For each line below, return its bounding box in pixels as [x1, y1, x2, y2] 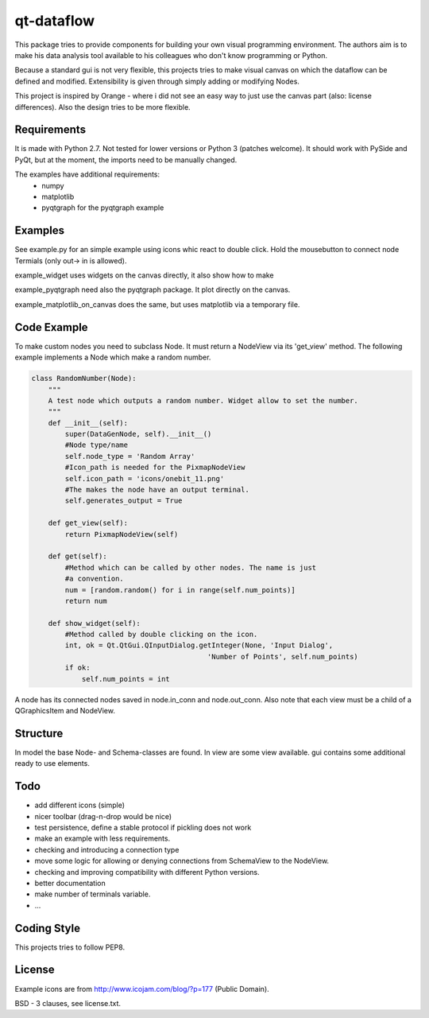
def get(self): [48, 552, 107, 561]
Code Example [14, 321, 88, 334]
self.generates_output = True [64, 496, 183, 505]
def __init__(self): [48, 418, 129, 427]
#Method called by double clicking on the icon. [64, 630, 258, 639]
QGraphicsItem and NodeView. [14, 706, 115, 716]
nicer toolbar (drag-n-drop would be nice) [34, 811, 172, 821]
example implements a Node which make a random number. [14, 352, 211, 362]
